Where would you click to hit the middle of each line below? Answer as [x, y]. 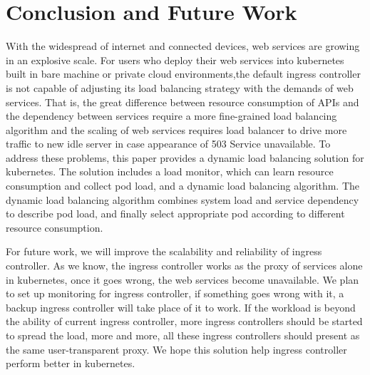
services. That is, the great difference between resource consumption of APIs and [183, 102]
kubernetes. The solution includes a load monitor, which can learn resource [170, 171]
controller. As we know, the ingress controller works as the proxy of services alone [184, 266]
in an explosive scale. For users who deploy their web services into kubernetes [175, 60]
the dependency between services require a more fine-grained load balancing [171, 116]
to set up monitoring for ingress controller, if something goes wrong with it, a [175, 293]
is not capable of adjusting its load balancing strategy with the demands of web [180, 87]
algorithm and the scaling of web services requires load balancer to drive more [176, 129]
